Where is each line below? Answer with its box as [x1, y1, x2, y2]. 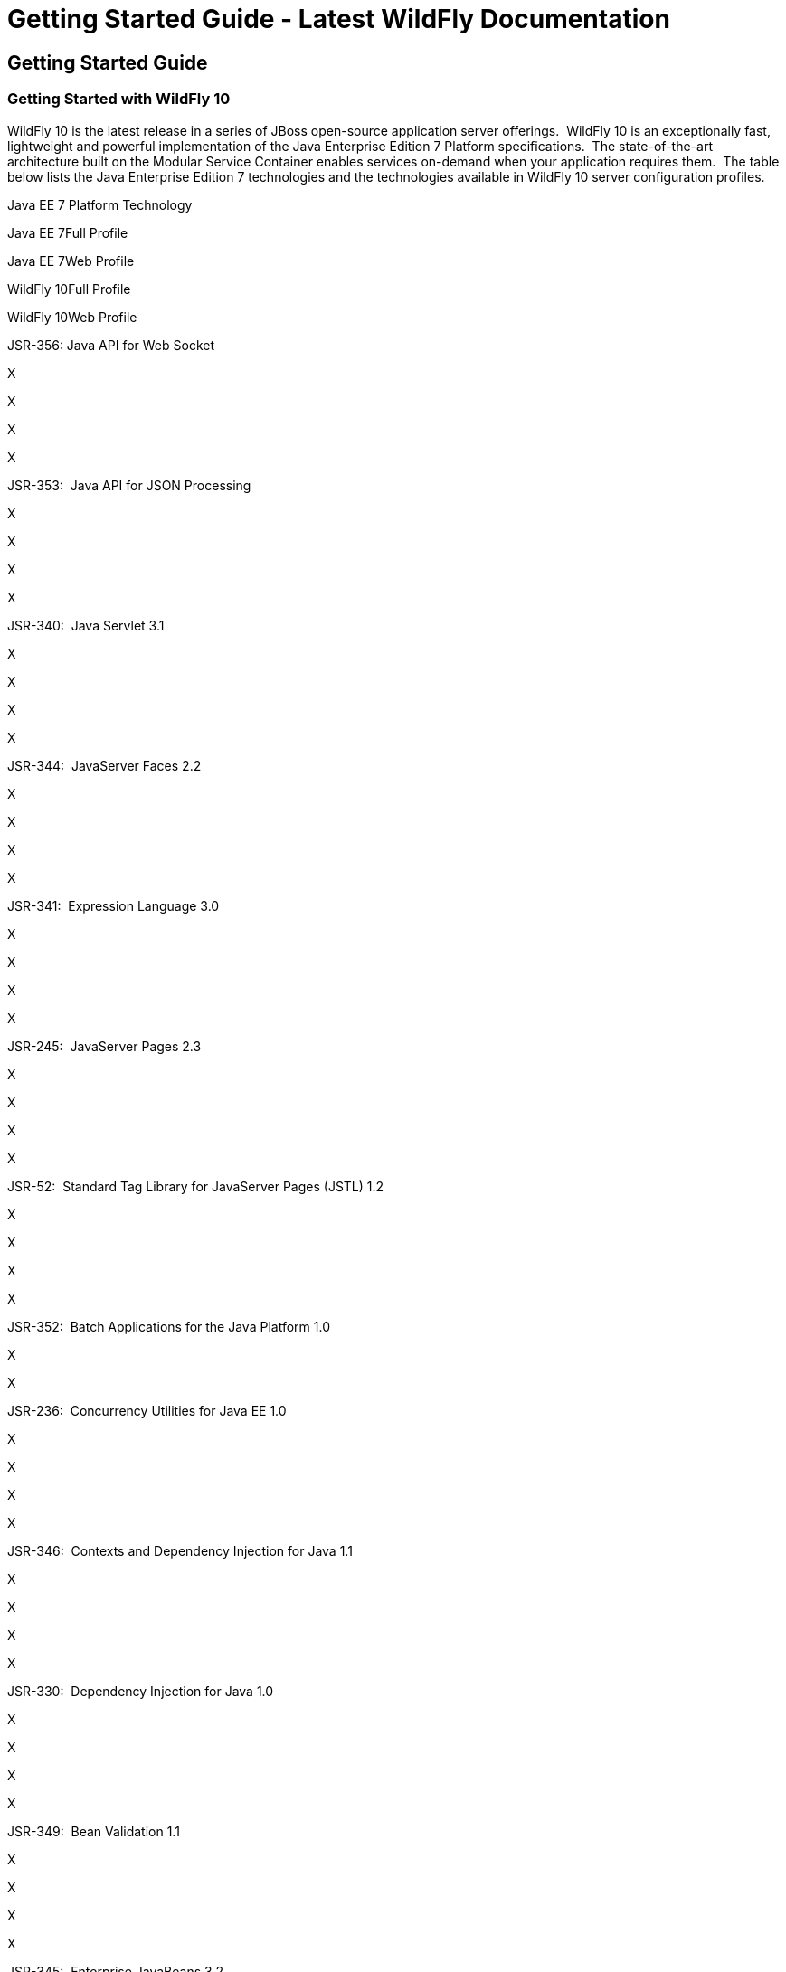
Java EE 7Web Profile [7, 252, 135, 269]
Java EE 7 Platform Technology [7, 196, 193, 213]
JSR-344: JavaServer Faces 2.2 [7, 757, 202, 773]
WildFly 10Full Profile [7, 280, 131, 297]
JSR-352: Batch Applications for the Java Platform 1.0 [7, 1318, 330, 1334]
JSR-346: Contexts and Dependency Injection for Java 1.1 [7, 1542, 353, 1559]
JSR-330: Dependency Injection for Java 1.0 [7, 1683, 274, 1699]
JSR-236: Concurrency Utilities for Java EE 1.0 [7, 1402, 287, 1418]
